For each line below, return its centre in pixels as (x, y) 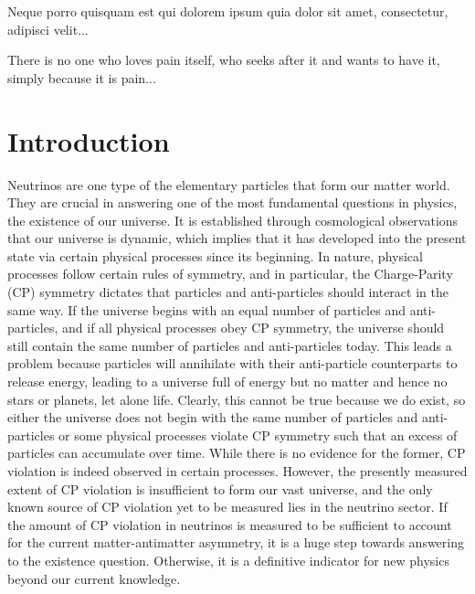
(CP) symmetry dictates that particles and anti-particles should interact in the (228, 292)
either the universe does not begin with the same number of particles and (213, 417)
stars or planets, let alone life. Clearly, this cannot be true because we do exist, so (237, 399)
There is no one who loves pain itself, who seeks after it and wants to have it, (224, 60)
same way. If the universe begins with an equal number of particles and (206, 309)
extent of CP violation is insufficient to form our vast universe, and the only (220, 488)
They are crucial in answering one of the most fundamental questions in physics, (232, 202)
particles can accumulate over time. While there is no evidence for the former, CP (237, 453)
